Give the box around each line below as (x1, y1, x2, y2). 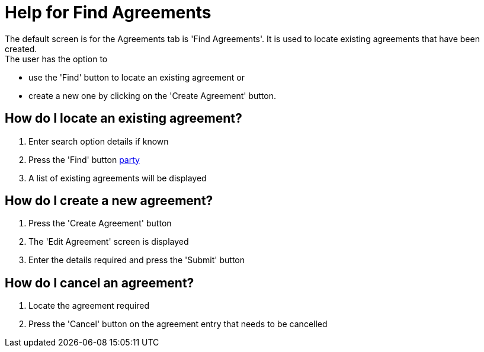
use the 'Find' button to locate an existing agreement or (28, 72, 245, 82)
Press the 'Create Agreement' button (28, 218, 172, 229)
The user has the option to (5, 53, 108, 64)
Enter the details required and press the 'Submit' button (28, 255, 245, 265)
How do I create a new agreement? (5, 193, 213, 209)
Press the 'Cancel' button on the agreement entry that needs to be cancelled (28, 319, 328, 329)
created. (5, 43, 37, 54)
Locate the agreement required (28, 300, 150, 311)
